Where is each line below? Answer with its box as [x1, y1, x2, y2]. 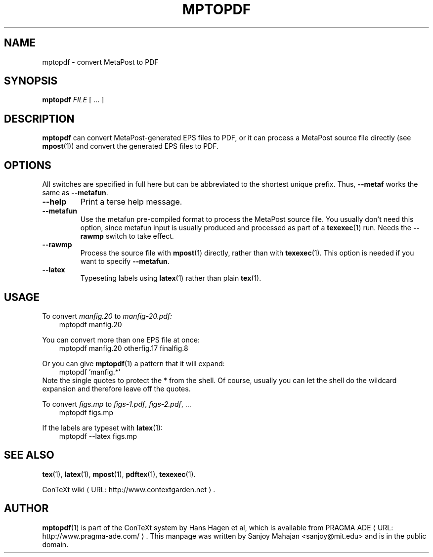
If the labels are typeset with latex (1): [42, 423, 163, 432]
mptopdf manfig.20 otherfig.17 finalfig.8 [59, 343, 188, 352]
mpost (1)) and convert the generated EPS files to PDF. [42, 142, 219, 151]
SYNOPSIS [4, 75, 58, 87]
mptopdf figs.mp [59, 408, 114, 417]
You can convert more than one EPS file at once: [42, 335, 200, 344]
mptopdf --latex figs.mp [59, 431, 137, 440]
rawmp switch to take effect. [80, 232, 174, 241]
